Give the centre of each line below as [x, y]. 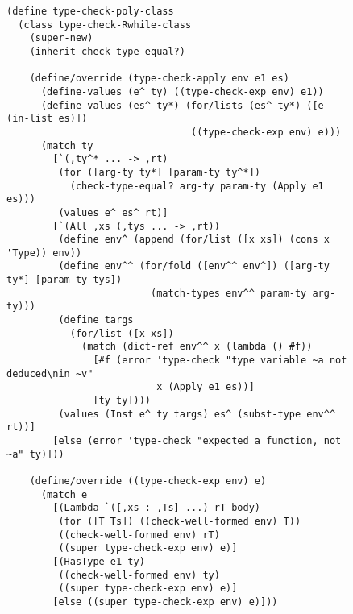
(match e [64, 494]
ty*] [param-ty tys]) [64, 280]
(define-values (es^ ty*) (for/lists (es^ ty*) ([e [182, 105]
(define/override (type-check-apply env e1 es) [159, 79]
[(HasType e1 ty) [99, 561]
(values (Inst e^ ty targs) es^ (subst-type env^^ [197, 414]
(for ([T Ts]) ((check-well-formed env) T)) [180, 521]
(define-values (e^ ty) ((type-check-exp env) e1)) [182, 91]
